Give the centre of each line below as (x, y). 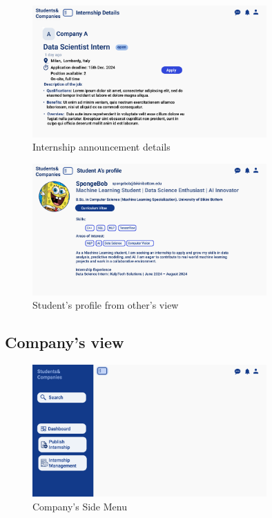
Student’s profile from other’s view (106, 305)
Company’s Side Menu (80, 506)
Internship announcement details (101, 147)
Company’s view (65, 342)
